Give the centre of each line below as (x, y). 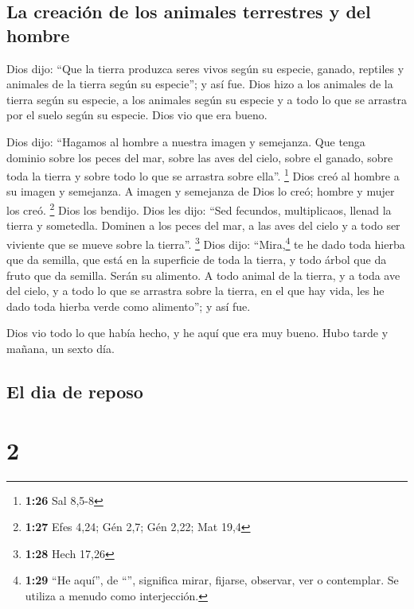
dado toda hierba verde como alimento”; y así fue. (129, 306)
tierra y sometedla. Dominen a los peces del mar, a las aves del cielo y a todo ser (203, 225)
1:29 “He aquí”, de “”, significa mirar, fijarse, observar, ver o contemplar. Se (212, 580)
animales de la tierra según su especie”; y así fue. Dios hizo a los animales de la (200, 84)
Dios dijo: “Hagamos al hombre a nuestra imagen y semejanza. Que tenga (186, 141)
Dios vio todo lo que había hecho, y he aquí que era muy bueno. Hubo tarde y (197, 333)
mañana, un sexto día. (61, 349)
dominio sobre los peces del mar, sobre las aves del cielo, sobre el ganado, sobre (200, 157)
